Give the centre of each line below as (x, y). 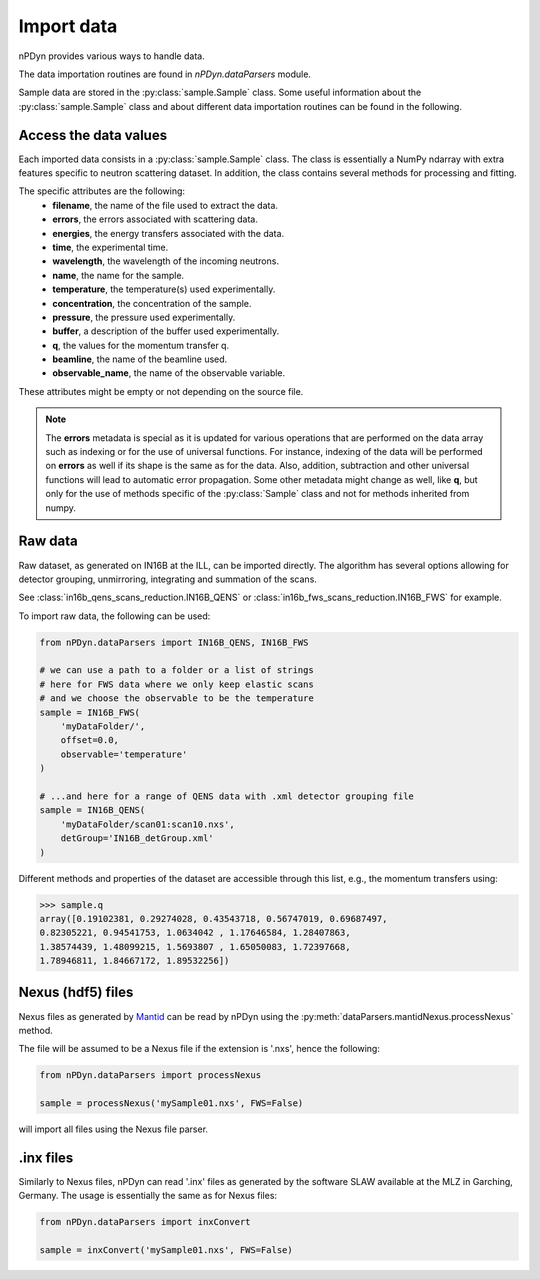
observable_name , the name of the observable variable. (169, 373)
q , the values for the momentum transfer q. (141, 345)
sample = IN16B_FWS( (89, 712)
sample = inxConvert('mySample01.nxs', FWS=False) (166, 1250)
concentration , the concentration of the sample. (152, 303)
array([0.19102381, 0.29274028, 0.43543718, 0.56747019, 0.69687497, (213, 918)
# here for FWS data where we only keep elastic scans (176, 684)
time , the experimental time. (110, 247)
